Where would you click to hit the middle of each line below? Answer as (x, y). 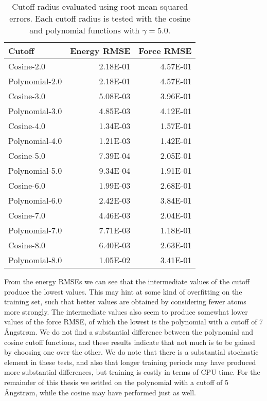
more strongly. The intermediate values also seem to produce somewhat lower (126, 311)
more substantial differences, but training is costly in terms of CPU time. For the (132, 372)
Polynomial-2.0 (35, 81)
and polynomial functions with (85, 30)
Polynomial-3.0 (35, 111)
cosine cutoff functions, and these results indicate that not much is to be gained (130, 342)
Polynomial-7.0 (35, 230)
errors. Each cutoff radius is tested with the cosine (100, 18)
